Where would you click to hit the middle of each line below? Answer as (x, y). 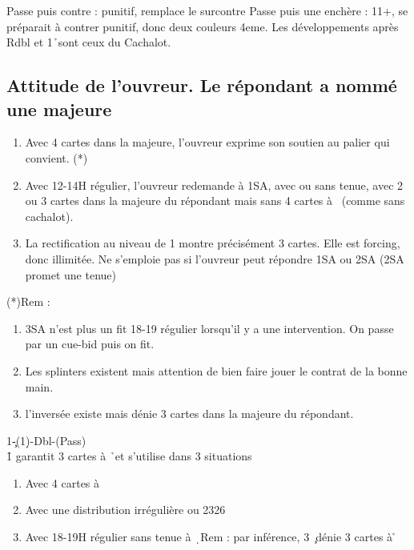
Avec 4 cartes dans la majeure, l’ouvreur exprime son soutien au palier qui (207, 142)
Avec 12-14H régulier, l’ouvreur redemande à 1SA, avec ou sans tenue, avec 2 (214, 185)
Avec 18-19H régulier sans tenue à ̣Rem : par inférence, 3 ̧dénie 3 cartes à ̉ (211, 537)
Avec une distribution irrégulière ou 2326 (125, 510)
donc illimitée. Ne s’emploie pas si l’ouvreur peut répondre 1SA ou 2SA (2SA (215, 258)
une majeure (59, 108)
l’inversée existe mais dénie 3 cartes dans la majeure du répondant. (189, 414)
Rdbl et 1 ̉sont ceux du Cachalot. (89, 42)
